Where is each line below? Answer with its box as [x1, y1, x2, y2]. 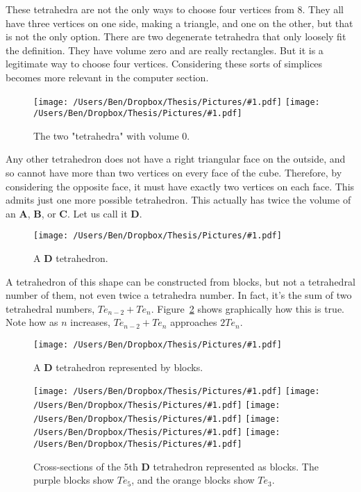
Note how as [6, 315, 58, 329]
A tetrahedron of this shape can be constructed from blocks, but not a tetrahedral [6, 274, 355, 288]
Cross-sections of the [33, 459, 121, 473]
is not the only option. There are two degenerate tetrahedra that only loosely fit [6, 29, 346, 44]
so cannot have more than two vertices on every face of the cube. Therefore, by [6, 165, 342, 180]
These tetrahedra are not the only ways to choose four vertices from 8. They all [6, 2, 344, 16]
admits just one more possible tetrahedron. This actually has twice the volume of [6, 192, 351, 207]
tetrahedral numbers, [6, 301, 95, 315]
